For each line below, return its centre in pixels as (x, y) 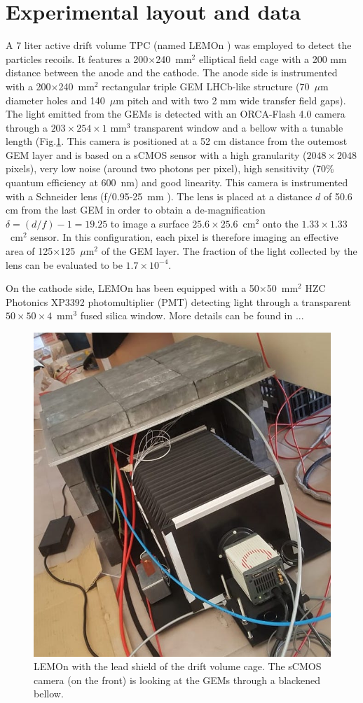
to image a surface (150, 223)
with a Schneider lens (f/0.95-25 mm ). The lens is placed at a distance (159, 196)
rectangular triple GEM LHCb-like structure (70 (206, 86)
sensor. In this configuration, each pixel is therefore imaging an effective (184, 237)
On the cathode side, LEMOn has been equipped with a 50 (132, 288)
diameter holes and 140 (55, 100)
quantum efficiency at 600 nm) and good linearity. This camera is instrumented (177, 182)
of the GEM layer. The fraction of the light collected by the (229, 251)
